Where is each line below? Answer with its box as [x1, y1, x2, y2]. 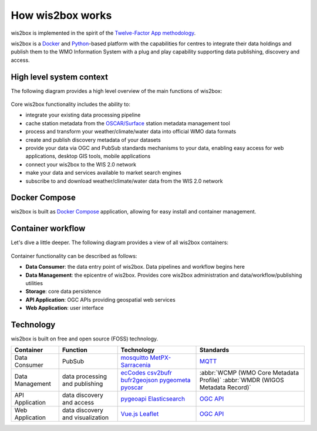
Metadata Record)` [199, 383, 252, 392]
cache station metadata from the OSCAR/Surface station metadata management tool [25, 119, 230, 126]
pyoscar [120, 383, 143, 392]
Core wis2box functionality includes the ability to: [11, 101, 130, 108]
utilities [25, 279, 43, 286]
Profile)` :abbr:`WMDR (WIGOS [199, 376, 284, 385]
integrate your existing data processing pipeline [25, 112, 141, 119]
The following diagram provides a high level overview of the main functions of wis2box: [11, 87, 222, 94]
